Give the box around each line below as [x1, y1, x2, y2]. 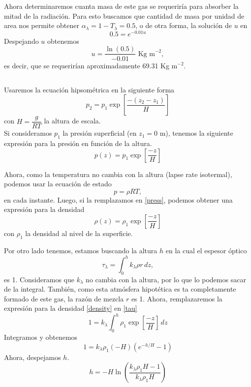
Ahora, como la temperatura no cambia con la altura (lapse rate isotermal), [4, 169, 232, 179]
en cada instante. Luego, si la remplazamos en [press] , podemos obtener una [4, 194, 233, 205]
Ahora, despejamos [4, 352, 61, 362]
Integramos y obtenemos [4, 332, 78, 342]
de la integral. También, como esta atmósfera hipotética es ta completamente [4, 284, 236, 294]
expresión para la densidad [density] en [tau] [4, 303, 137, 313]
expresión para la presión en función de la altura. [4, 138, 152, 148]
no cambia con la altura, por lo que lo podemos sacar [86, 274, 246, 284]
